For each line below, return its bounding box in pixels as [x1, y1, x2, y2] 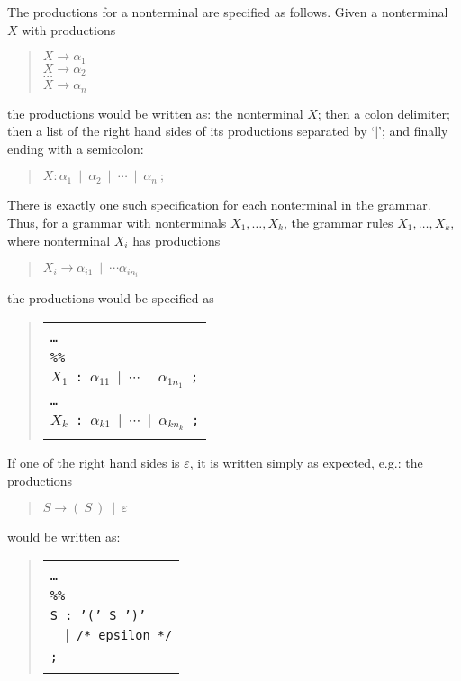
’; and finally [378, 121, 448, 140]
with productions [22, 20, 116, 39]
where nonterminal [7, 230, 111, 249]
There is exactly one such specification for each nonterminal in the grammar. [7, 195, 431, 214]
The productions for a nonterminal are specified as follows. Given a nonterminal [7, 3, 448, 21]
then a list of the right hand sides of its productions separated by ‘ [7, 121, 375, 140]
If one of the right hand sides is [7, 453, 180, 472]
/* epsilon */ [76, 627, 173, 642]
